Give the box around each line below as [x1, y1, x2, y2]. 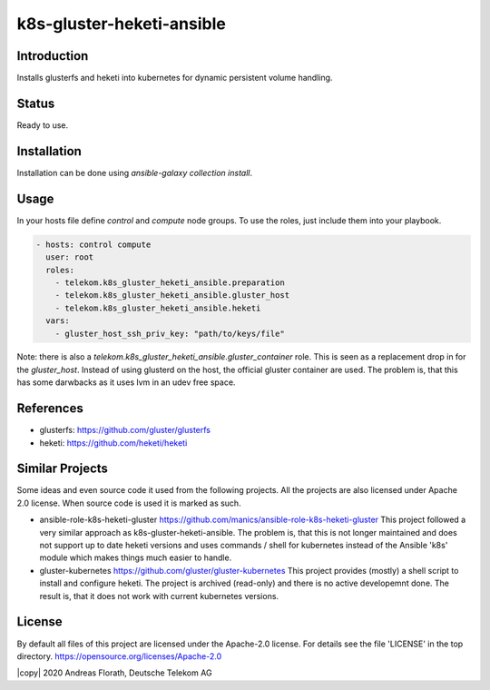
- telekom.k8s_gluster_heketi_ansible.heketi [54, 302, 261, 313]
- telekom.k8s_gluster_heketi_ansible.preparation [54, 277, 285, 288]
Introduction [16, 48, 89, 64]
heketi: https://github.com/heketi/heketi [39, 437, 188, 448]
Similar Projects [16, 461, 109, 477]
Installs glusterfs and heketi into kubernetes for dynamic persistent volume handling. [16, 73, 333, 84]
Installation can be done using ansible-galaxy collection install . [16, 167, 253, 178]
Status [16, 95, 55, 111]
